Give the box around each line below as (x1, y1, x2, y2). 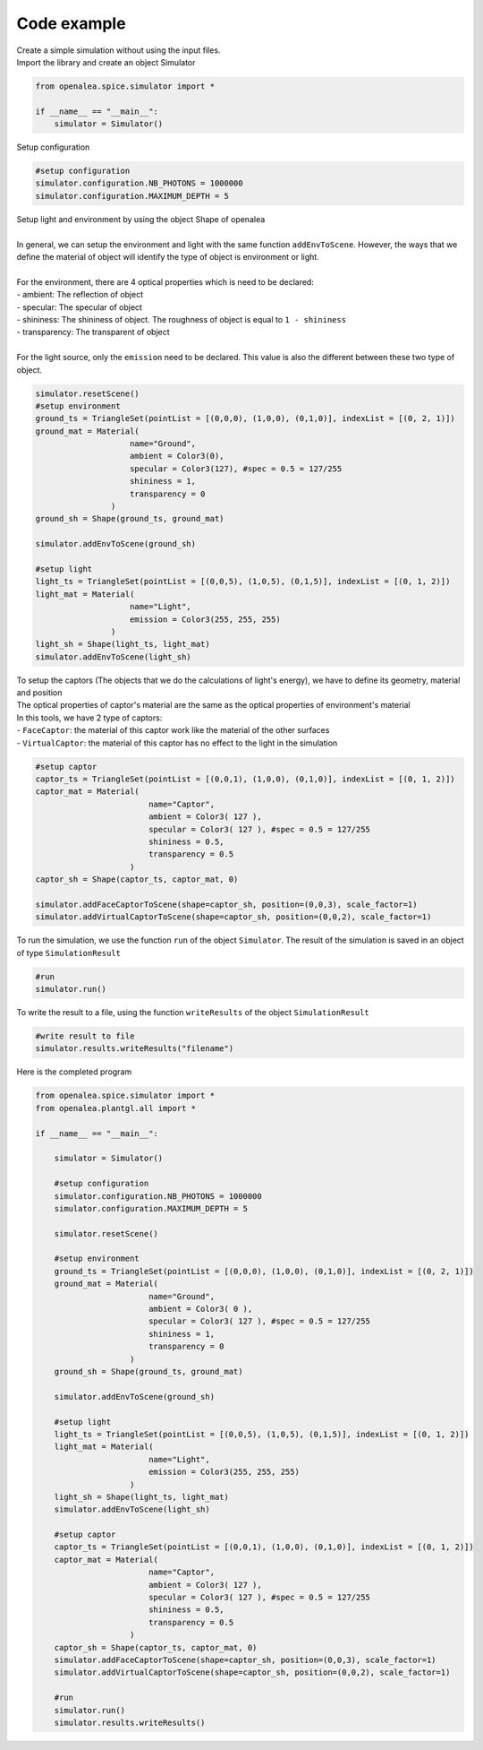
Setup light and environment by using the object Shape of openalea (16, 213, 266, 224)
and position (16, 687, 63, 698)
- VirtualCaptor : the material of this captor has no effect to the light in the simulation (16, 737, 338, 748)
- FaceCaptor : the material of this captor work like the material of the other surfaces (16, 725, 330, 736)
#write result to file (35, 1031, 135, 1041)
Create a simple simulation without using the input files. (16, 45, 221, 56)
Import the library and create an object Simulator (16, 56, 196, 67)
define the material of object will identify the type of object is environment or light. (16, 252, 319, 262)
